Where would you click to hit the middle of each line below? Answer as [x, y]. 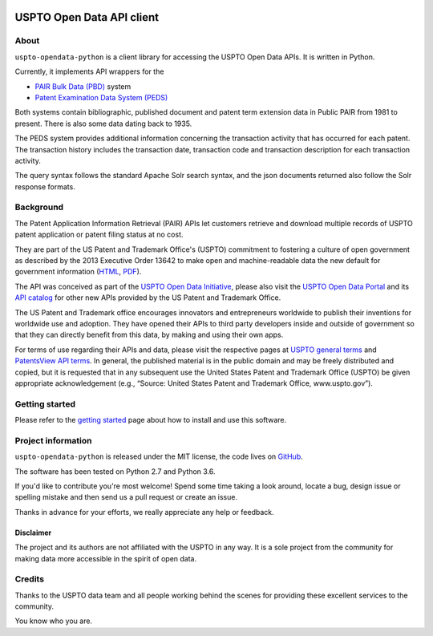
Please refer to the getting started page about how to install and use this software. [151, 420]
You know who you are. [53, 621]
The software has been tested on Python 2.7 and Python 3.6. [115, 471]
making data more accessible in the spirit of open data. [105, 558]
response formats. [45, 186]
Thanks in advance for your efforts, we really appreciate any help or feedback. [144, 512]
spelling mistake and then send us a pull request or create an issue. [126, 497]
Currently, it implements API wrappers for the [89, 71]
